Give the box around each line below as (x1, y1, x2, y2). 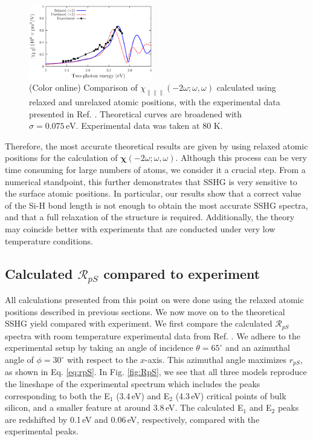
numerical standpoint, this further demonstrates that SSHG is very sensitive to (5, 175, 297, 188)
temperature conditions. (5, 234, 94, 247)
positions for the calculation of (5, 151, 118, 164)
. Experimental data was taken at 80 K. (76, 119, 223, 132)
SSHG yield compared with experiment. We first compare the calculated (5, 317, 273, 330)
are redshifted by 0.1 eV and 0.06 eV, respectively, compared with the (5, 413, 260, 425)
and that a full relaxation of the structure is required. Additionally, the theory (5, 211, 295, 223)
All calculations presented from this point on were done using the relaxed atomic (5, 293, 304, 306)
